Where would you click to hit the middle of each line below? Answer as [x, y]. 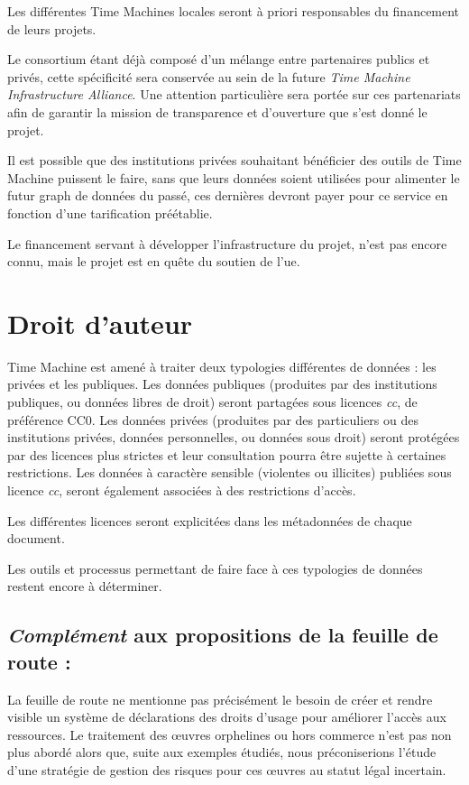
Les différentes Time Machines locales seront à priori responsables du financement [234, 11]
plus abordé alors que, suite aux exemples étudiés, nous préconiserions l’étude [222, 752]
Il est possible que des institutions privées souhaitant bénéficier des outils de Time [234, 160]
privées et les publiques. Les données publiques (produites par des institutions [222, 384]
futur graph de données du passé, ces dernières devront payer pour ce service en [228, 195]
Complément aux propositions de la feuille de [223, 635]
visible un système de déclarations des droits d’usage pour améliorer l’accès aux [227, 717]
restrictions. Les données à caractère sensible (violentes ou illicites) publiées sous [230, 472]
